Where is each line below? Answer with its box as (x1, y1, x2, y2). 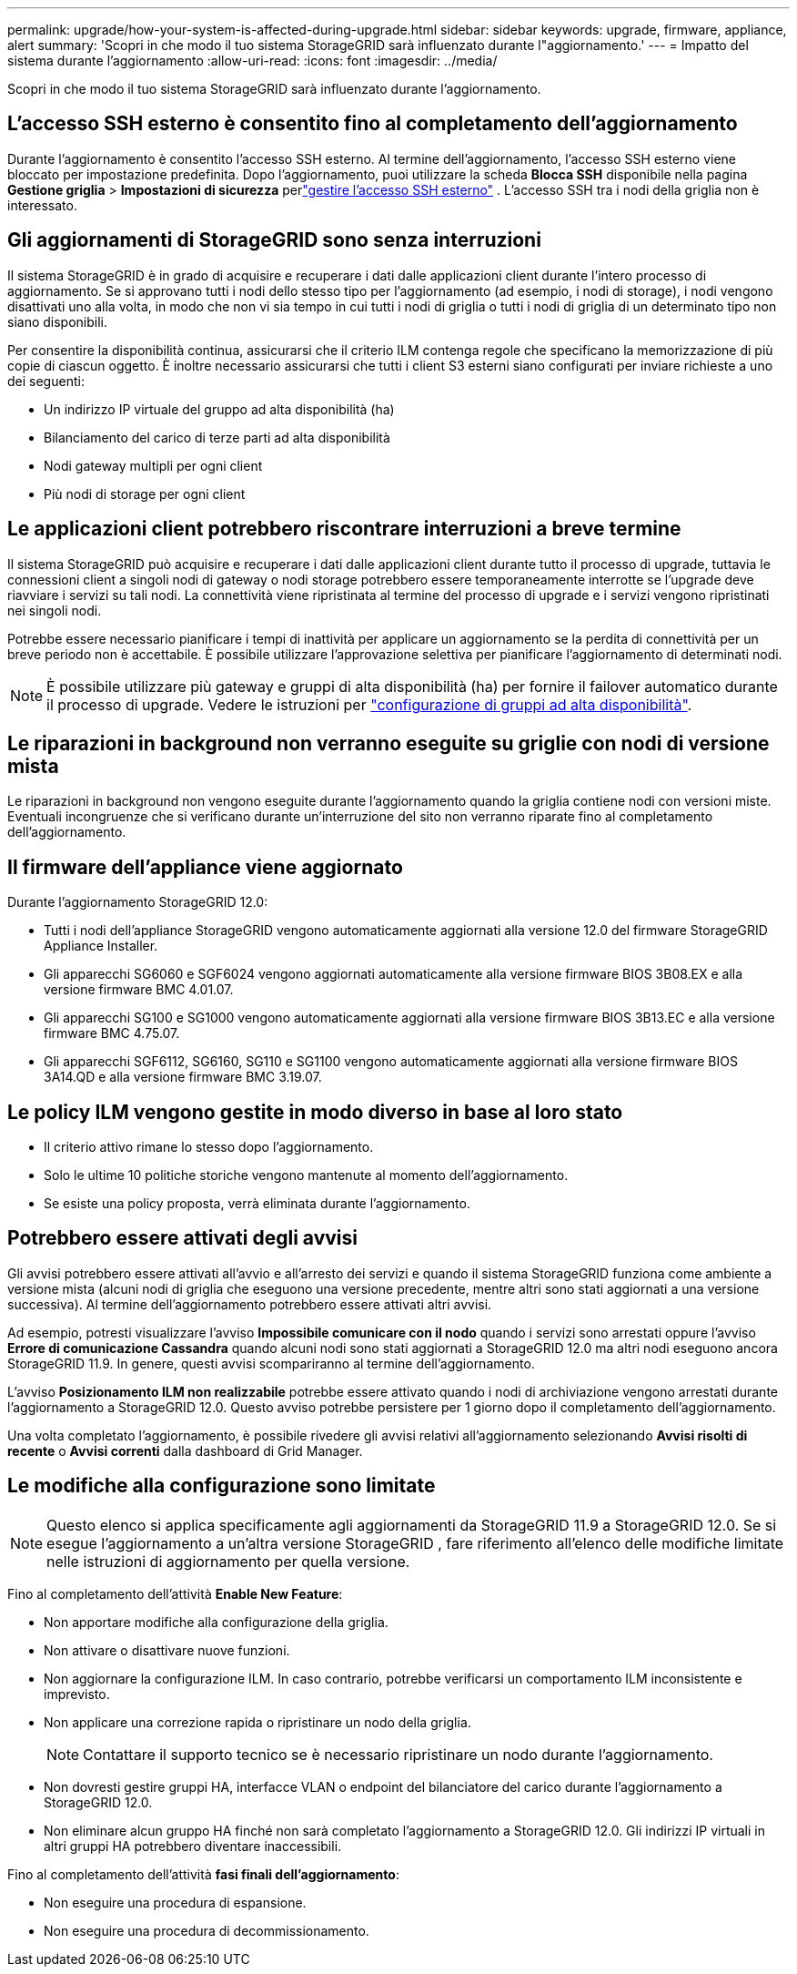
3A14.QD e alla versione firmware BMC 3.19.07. (44, 1069, 322, 1085)
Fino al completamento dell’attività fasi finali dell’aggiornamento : (7, 1866, 399, 1882)
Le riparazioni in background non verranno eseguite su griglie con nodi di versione (7, 731, 770, 755)
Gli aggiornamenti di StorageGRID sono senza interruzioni (7, 229, 541, 252)
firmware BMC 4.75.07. (44, 1025, 180, 1042)
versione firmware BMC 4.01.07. (44, 982, 234, 998)
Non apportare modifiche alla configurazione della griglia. (44, 1613, 388, 1630)
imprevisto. (44, 1685, 110, 1702)
